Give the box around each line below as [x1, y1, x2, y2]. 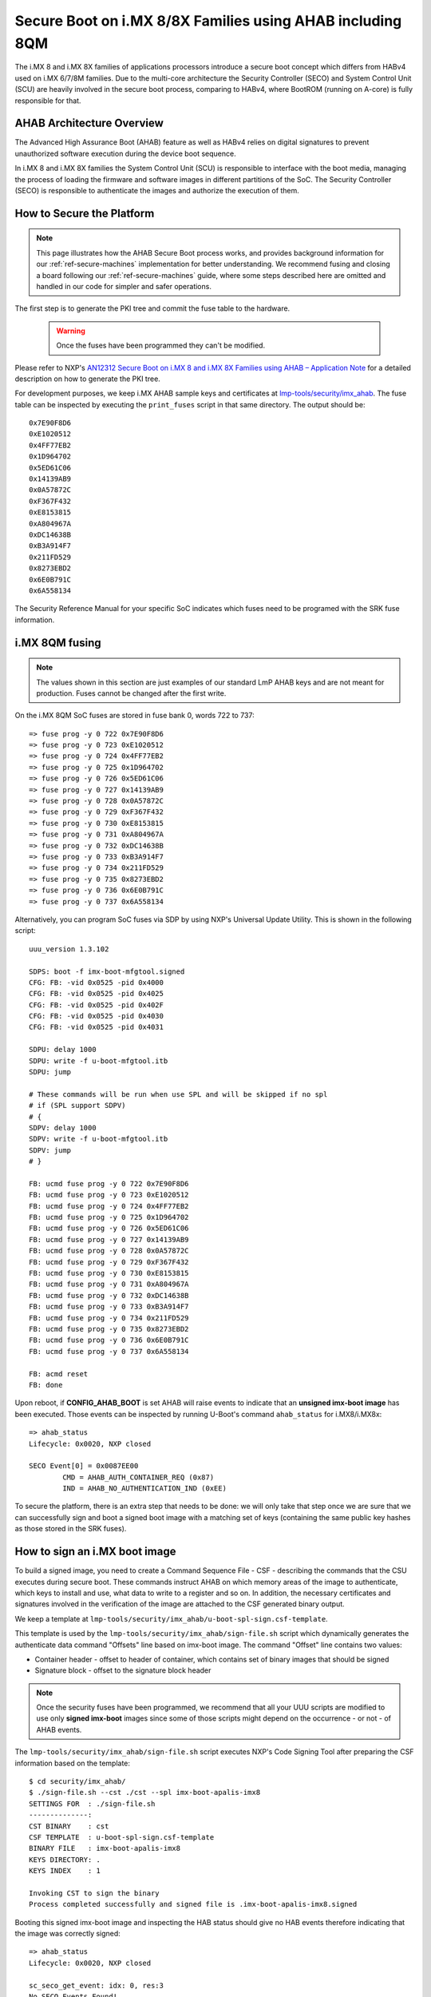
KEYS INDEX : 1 [29, 1866, 101, 1876]
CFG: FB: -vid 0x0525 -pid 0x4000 [29, 978, 164, 987]
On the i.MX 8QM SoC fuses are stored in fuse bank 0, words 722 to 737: [14, 711, 255, 721]
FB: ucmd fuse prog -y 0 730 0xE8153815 [29, 1268, 189, 1278]
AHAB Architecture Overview [14, 117, 164, 130]
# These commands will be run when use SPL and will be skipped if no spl [29, 1090, 328, 1098]
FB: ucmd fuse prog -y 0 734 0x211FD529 [29, 1313, 189, 1322]
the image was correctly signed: [14, 1929, 121, 1939]
